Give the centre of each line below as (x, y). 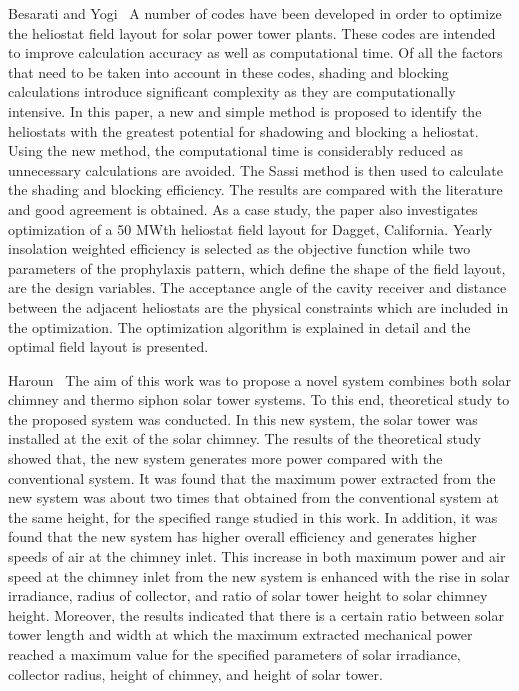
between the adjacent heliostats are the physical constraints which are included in (258, 306)
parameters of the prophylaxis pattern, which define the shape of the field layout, (257, 267)
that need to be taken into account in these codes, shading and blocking (228, 71)
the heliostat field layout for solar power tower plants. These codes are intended (252, 32)
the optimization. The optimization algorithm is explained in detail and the (239, 326)
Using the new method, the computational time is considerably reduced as (235, 150)
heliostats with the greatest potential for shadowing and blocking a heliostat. (243, 130)
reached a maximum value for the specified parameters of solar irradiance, (234, 654)
